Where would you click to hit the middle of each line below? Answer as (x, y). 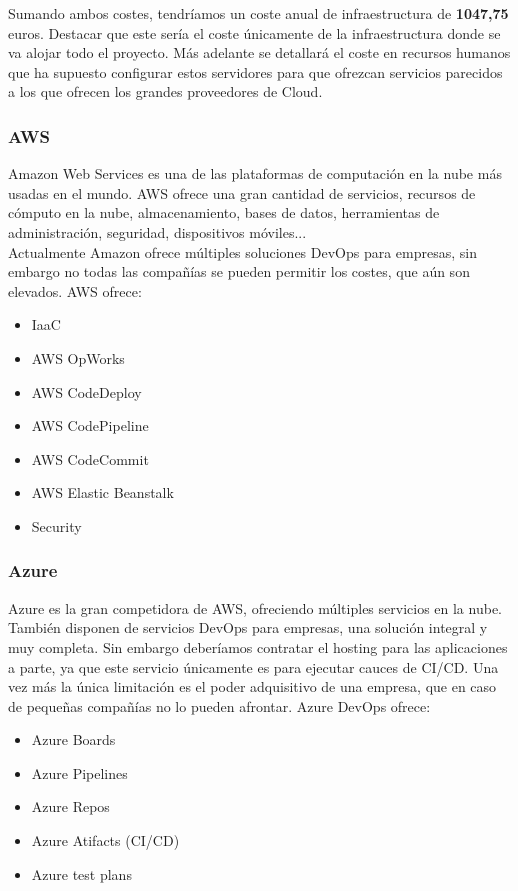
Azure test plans (81, 873)
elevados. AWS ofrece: (75, 290)
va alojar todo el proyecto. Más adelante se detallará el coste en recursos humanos (259, 52)
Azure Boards (73, 739)
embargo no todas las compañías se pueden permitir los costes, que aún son (239, 271)
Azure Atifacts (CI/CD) (105, 840)
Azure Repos (70, 806)
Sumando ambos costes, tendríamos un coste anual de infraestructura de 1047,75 (258, 13)
